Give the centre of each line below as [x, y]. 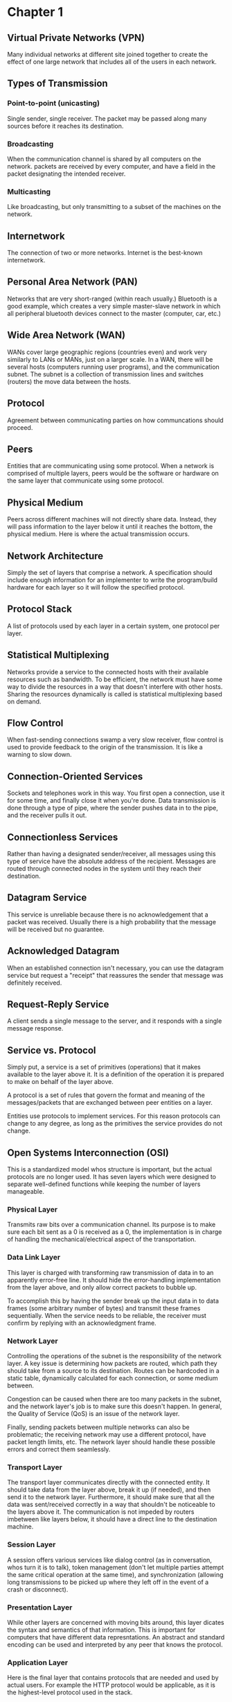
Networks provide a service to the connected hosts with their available [108, 671]
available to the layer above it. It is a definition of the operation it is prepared [116, 1074]
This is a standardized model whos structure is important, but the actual [110, 1169]
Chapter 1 [35, 12]
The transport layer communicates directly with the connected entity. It [108, 1483]
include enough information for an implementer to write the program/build [113, 580]
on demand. [24, 701]
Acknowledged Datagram [63, 951]
